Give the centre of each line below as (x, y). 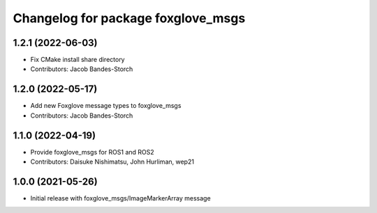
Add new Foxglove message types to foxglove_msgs (106, 106)
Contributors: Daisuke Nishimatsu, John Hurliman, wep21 (112, 162)
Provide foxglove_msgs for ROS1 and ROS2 (93, 152)
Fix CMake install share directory (77, 60)
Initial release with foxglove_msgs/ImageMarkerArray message (120, 198)
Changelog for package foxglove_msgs (129, 18)
